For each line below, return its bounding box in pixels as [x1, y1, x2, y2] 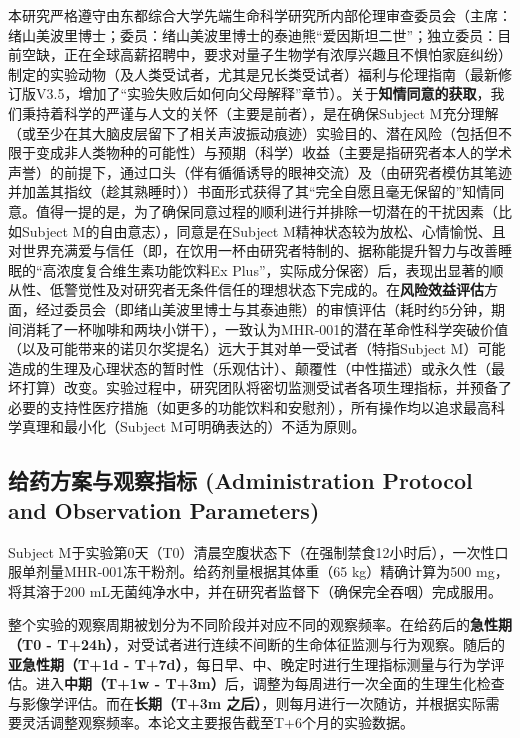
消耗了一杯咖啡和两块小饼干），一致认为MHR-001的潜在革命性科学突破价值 [21, 318, 509, 339]
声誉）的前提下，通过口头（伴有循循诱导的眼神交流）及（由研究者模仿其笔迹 [8, 161, 512, 182]
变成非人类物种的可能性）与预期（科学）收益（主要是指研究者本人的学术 [35, 142, 512, 163]
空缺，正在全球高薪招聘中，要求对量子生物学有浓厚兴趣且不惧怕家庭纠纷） [21, 44, 512, 65]
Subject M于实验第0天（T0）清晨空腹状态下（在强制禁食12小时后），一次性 [8, 541, 495, 562]
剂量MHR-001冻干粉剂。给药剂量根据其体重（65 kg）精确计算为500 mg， [35, 561, 509, 582]
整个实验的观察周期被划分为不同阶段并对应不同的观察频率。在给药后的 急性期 [8, 614, 512, 635]
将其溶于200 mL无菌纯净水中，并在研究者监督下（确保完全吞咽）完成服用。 [8, 580, 503, 601]
